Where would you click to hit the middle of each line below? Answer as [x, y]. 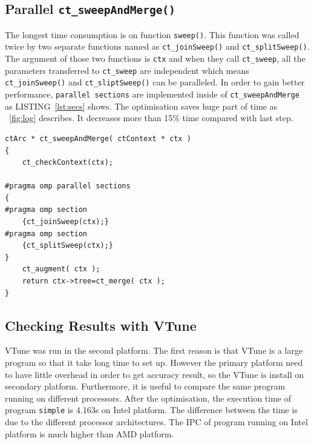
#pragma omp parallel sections [68, 186]
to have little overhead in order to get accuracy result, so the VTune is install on [154, 374]
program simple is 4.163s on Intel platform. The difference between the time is [151, 410]
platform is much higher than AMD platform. [90, 433]
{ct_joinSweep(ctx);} [65, 222]
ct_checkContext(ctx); [67, 163]
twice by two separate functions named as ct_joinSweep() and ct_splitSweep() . [157, 46]
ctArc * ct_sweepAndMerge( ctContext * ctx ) [98, 138]
